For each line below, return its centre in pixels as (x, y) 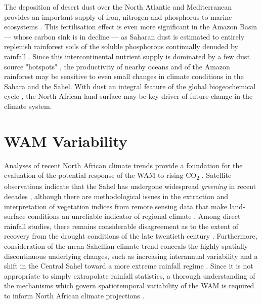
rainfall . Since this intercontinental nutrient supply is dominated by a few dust (127, 56)
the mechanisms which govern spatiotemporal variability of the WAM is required (129, 286)
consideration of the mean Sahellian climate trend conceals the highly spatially (126, 245)
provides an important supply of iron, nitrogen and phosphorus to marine (118, 16)
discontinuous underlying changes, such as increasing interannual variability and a (131, 256)
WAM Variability (66, 141)
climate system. (28, 106)
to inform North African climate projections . (74, 295)
